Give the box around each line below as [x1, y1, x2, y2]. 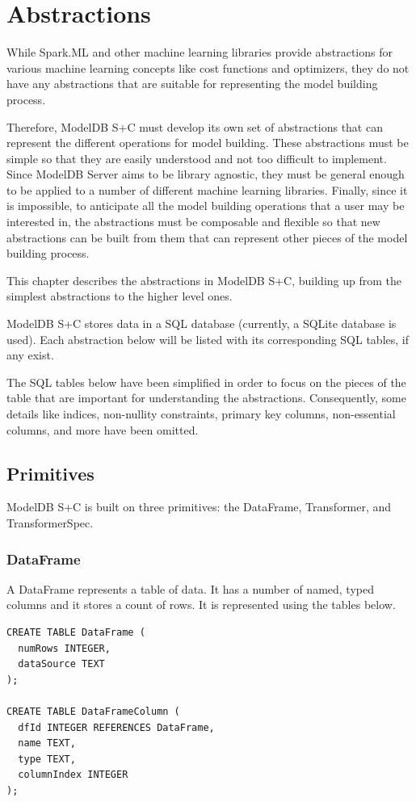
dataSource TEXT [18, 658, 105, 670]
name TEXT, [18, 737, 76, 750]
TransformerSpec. [6, 514, 94, 531]
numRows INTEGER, [18, 642, 111, 654]
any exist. [6, 346, 54, 363]
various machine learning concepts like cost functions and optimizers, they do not [6, 59, 410, 76]
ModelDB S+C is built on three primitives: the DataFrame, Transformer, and [6, 498, 392, 515]
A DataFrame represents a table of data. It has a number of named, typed [6, 580, 374, 597]
